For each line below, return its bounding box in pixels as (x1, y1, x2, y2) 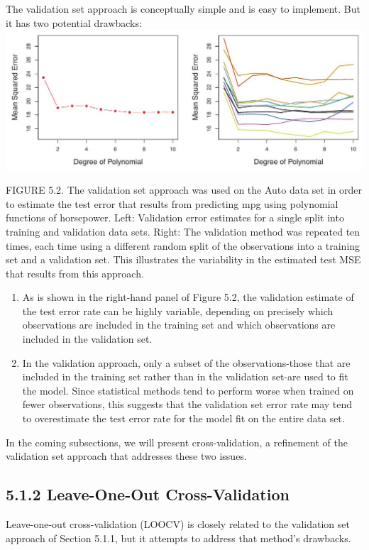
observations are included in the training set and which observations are (22, 317, 336, 332)
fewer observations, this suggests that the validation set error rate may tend (22, 397, 353, 412)
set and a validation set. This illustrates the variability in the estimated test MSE (6, 252, 361, 267)
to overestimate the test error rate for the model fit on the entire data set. (22, 411, 345, 426)
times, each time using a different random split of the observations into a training (6, 238, 360, 253)
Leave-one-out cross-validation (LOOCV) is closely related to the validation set (6, 517, 350, 532)
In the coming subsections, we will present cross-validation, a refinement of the (6, 434, 348, 449)
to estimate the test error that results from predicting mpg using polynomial (6, 196, 338, 211)
